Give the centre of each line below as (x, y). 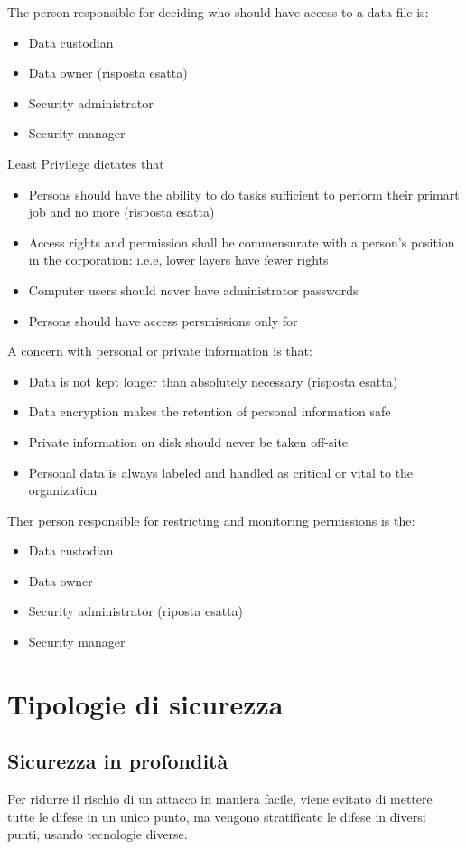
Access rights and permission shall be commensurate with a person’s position (242, 242)
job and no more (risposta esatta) (121, 212)
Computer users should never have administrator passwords (193, 289)
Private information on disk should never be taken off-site (188, 441)
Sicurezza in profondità (118, 761)
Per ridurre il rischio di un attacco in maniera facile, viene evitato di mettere (220, 799)
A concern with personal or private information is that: (160, 351)
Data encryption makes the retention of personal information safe (210, 411)
